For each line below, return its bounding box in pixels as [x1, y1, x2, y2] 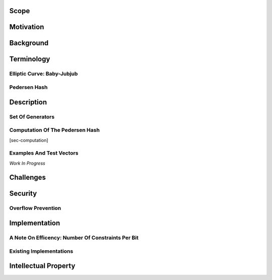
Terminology [9, 55, 50, 63]
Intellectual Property [9, 262, 76, 270]
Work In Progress [9, 160, 45, 166]
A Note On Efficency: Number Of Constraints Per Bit [9, 234, 139, 241]
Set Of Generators [9, 113, 55, 120]
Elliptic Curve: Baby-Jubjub [9, 71, 78, 78]
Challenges [9, 173, 46, 182]
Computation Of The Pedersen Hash [9, 126, 100, 133]
